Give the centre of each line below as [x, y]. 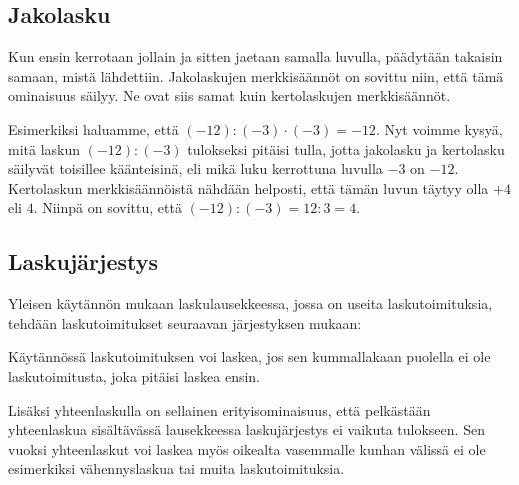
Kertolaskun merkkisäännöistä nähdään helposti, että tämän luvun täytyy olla [248, 187]
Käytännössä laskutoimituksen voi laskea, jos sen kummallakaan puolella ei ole [249, 356]
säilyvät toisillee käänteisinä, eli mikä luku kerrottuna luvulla [195, 168]
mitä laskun [44, 148]
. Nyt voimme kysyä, [439, 128]
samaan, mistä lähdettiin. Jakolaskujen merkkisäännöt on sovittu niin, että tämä [256, 75]
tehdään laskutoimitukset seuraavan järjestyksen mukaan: [185, 322]
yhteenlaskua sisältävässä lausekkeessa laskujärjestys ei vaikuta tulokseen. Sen [246, 429]
